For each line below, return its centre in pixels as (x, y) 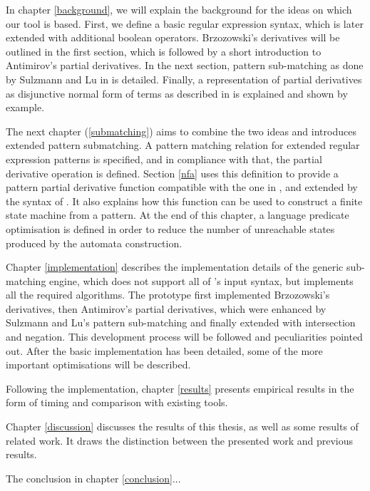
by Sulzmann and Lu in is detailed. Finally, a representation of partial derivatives (184, 79)
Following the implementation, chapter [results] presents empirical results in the (180, 388)
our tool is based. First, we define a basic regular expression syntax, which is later (185, 23)
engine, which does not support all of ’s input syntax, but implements (201, 280)
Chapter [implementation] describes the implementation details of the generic (175, 267)
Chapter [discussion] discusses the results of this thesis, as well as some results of (182, 427)
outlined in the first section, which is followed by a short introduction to (164, 51)
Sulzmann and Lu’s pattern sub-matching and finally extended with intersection (181, 322)
